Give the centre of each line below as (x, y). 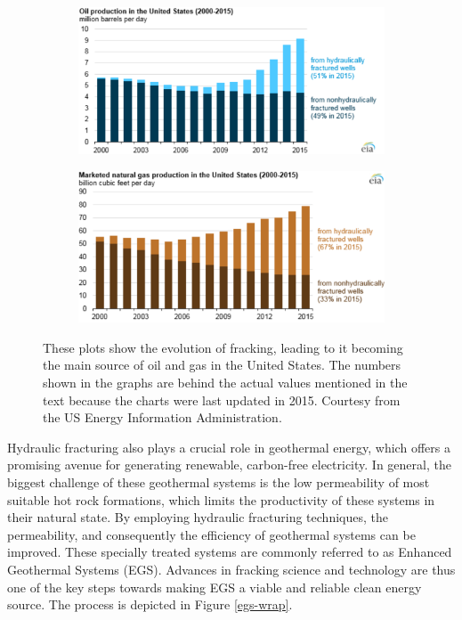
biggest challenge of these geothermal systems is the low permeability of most (219, 481)
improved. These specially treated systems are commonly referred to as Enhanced (230, 552)
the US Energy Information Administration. (162, 417)
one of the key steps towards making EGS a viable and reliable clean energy (215, 587)
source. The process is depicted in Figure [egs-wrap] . (150, 604)
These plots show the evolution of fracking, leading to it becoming (223, 347)
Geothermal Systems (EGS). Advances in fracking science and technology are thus (231, 569)
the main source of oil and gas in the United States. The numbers (222, 365)
